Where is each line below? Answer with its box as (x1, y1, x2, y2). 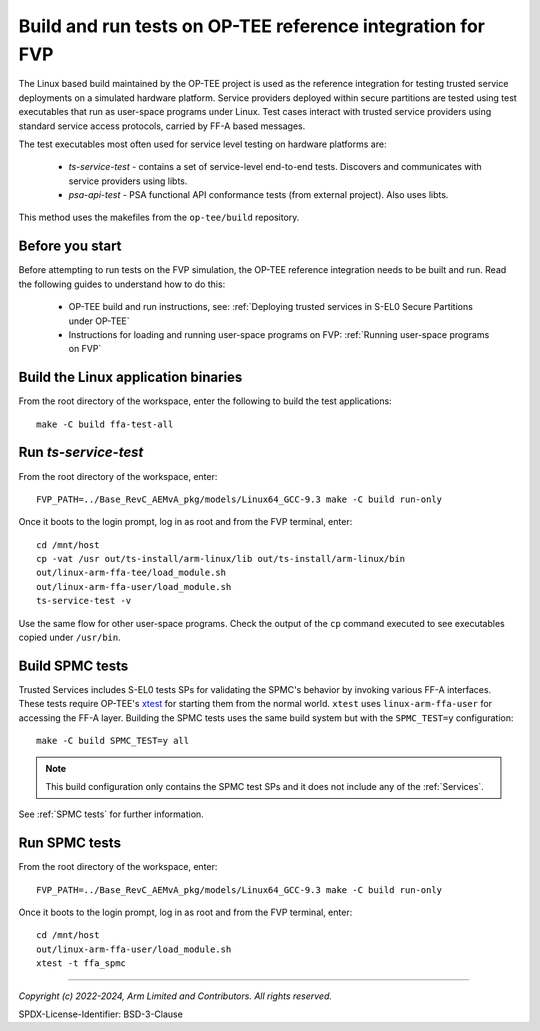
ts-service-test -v (36, 595, 132, 607)
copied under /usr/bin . (18, 631, 122, 644)
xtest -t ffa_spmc (36, 958, 127, 969)
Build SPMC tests (18, 657, 129, 674)
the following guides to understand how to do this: (18, 278, 226, 290)
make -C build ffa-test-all (36, 418, 174, 430)
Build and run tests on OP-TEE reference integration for (18, 15, 485, 37)
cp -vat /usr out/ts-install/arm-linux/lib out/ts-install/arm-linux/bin (36, 553, 406, 565)
